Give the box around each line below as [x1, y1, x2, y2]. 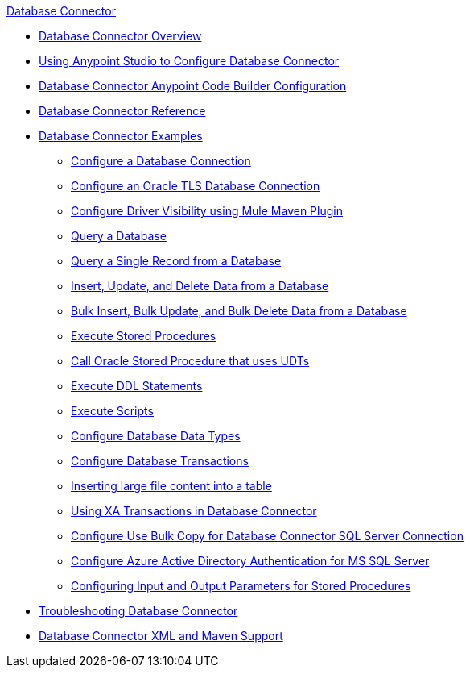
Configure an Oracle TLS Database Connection [71, 179, 320, 193]
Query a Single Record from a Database [71, 254, 282, 268]
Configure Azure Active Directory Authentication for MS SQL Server [71, 554, 430, 568]
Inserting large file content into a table [71, 479, 272, 493]
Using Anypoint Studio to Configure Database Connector [39, 54, 340, 68]
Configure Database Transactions [71, 454, 249, 468]
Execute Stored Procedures [71, 329, 216, 343]
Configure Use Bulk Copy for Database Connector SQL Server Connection [71, 529, 464, 543]
